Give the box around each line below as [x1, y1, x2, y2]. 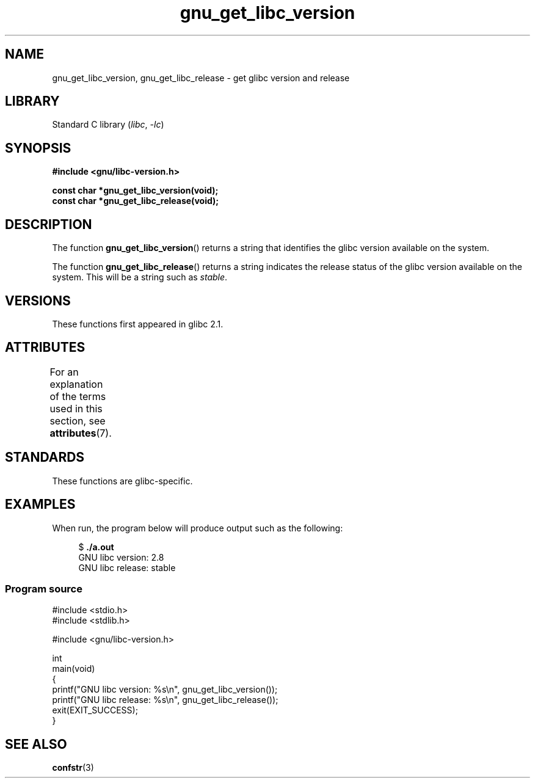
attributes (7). [49, 426, 112, 439]
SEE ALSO [5, 736, 67, 752]
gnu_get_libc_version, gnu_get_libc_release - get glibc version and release [52, 72, 350, 83]
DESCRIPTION [5, 216, 92, 232]
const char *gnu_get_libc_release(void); [52, 195, 219, 206]
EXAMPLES [5, 497, 76, 512]
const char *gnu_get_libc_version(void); [52, 185, 219, 196]
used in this [49, 402, 103, 415]
